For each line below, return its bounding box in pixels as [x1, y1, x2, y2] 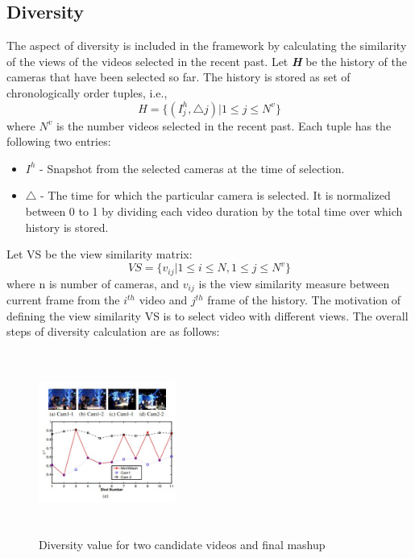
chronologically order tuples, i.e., [6, 84, 168, 101]
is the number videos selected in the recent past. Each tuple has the [56, 117, 392, 134]
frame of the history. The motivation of [207, 291, 401, 308]
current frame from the [6, 291, 120, 308]
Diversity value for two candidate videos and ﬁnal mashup [39, 536, 326, 553]
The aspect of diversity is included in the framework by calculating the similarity [6, 37, 407, 54]
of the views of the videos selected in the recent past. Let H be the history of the [6, 52, 407, 69]
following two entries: [6, 133, 111, 150]
